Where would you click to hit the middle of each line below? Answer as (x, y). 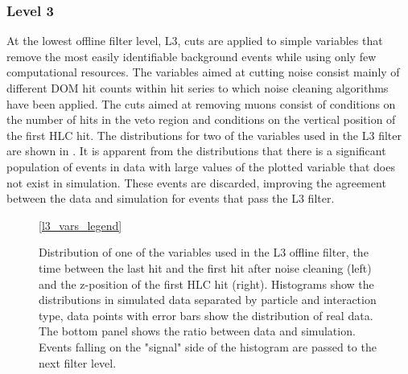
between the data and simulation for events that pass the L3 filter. (171, 198)
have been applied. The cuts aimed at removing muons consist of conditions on (201, 103)
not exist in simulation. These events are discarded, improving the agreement (196, 182)
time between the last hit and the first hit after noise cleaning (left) (205, 267)
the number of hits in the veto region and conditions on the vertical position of (201, 119)
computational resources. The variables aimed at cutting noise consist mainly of (203, 72)
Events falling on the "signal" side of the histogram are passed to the (208, 346)
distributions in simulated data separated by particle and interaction (208, 300)
